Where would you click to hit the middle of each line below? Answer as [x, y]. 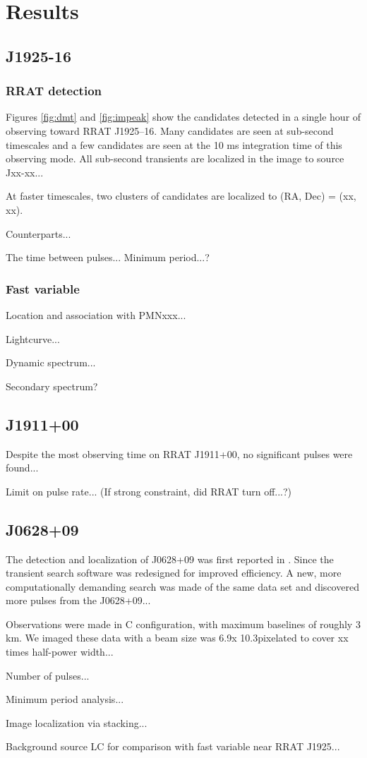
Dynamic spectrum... [51, 362]
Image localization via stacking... [77, 722]
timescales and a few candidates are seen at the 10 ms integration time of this [174, 144]
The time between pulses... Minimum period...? [108, 257]
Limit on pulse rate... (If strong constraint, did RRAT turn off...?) [149, 491]
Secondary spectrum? [52, 386]
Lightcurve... [33, 338]
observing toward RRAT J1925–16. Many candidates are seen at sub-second [170, 130]
